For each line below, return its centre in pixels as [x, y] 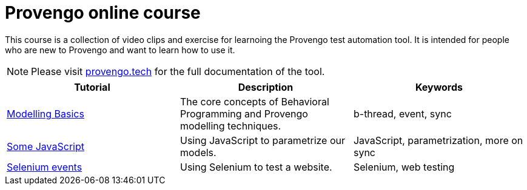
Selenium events [45, 167]
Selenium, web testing [404, 167]
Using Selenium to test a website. [256, 167]
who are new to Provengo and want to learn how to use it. [120, 50]
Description [266, 87]
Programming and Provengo [244, 113]
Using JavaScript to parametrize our [263, 140]
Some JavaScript [45, 146]
